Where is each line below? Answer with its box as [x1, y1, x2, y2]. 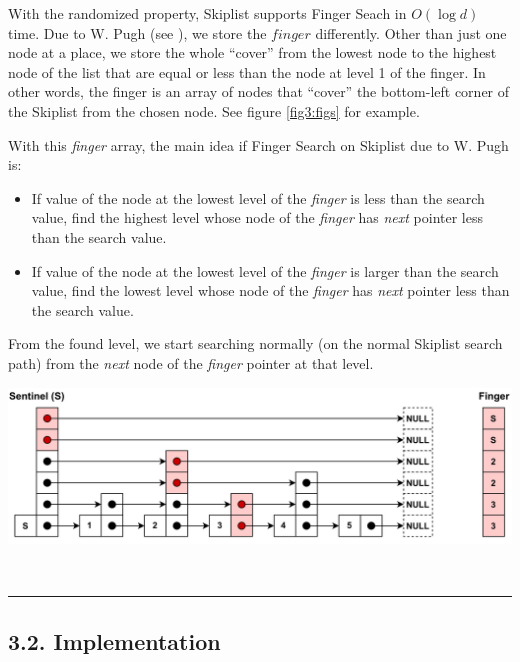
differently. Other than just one [315, 22, 507, 43]
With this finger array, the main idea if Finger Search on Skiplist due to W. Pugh [8, 134, 509, 155]
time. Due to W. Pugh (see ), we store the [8, 22, 267, 43]
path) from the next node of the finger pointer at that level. [8, 352, 374, 373]
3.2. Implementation [8, 625, 221, 656]
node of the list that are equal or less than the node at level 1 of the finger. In [8, 61, 486, 82]
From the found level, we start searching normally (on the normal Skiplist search [8, 333, 503, 354]
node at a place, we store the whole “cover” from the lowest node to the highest [8, 42, 497, 63]
